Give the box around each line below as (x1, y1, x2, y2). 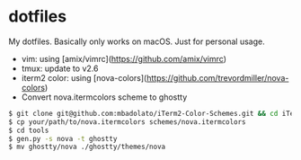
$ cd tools (8, 126, 49, 135)
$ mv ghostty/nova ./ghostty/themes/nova (8, 142, 166, 152)
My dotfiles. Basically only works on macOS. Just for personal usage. (8, 36, 266, 47)
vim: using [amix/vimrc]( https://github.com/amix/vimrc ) (21, 53, 226, 64)
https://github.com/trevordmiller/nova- (146, 72, 289, 83)
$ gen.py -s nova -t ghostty (8, 134, 118, 143)
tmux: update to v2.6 (21, 63, 99, 74)
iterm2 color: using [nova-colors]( (21, 72, 147, 83)
